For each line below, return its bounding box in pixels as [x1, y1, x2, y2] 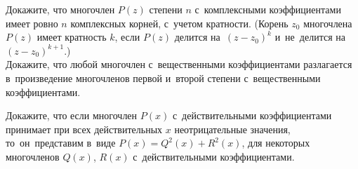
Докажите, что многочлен [6, 2, 115, 16]
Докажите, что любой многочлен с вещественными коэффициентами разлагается [6, 57, 352, 72]
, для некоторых [241, 135, 310, 150]
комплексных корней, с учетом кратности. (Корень [70, 15, 289, 30]
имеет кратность [37, 29, 107, 44]
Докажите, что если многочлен [6, 108, 138, 123]
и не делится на [274, 29, 345, 44]
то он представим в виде [6, 135, 116, 150]
